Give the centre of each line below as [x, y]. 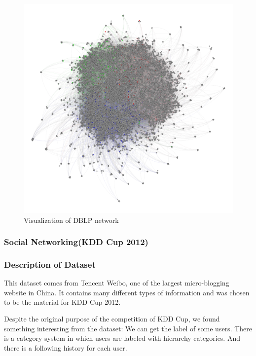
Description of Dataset [50, 264]
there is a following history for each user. [66, 347]
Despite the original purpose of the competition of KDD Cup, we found [112, 319]
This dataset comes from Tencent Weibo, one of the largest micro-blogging [117, 283]
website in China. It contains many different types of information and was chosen [127, 292]
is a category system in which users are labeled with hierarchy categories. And [122, 338]
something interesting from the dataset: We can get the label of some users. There [128, 328]
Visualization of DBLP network [71, 220]
